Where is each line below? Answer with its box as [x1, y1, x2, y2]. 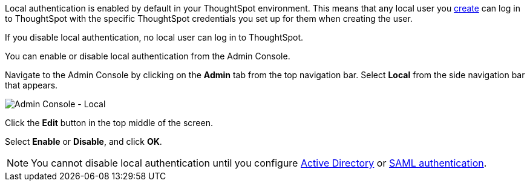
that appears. [5, 80, 58, 90]
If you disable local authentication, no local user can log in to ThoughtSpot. [5, 32, 304, 42]
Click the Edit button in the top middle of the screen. [5, 118, 213, 128]
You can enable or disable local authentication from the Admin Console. [5, 51, 290, 61]
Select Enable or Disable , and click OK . [5, 136, 162, 147]
